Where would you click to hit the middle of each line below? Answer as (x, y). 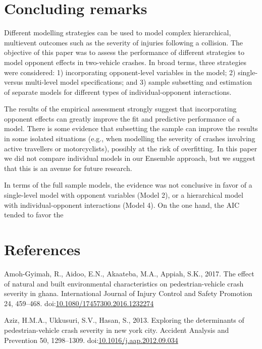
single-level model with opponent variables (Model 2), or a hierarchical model (124, 195)
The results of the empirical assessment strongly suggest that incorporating (120, 109)
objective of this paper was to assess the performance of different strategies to (124, 52)
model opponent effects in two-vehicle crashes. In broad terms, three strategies (125, 62)
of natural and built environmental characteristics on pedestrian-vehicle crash (124, 283)
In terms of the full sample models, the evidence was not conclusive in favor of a (128, 185)
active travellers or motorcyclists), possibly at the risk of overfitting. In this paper (131, 148)
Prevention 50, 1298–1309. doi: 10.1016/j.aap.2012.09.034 (91, 340)
